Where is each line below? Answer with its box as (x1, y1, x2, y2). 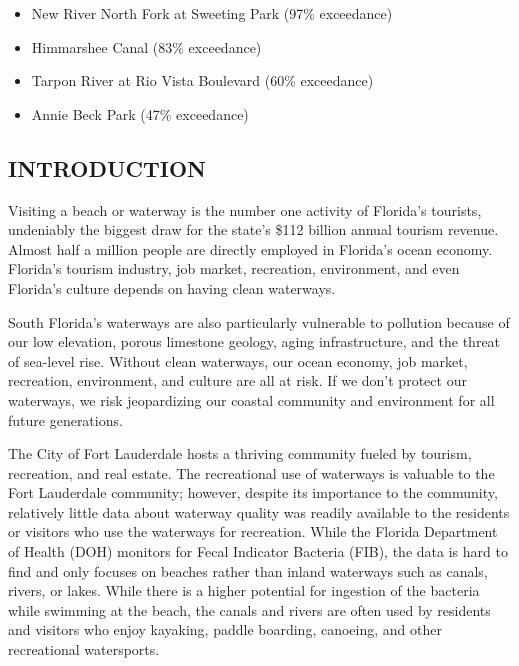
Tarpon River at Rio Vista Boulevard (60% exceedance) (31, 70, 374, 91)
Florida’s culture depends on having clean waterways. (8, 277, 336, 298)
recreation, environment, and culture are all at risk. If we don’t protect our (8, 370, 467, 391)
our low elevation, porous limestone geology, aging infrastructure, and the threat (8, 331, 501, 352)
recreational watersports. (8, 639, 160, 660)
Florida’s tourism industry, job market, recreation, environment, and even (8, 258, 460, 279)
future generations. (8, 409, 123, 430)
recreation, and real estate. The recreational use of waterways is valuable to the (8, 462, 495, 483)
